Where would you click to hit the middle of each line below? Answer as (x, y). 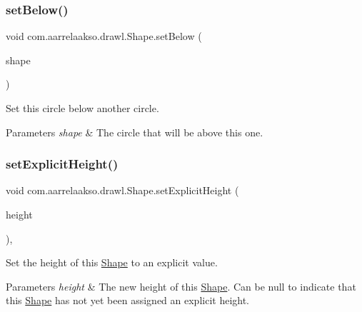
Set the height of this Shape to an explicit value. (112, 262)
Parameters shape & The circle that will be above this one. (135, 132)
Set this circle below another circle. (82, 108)
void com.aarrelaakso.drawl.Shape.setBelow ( (104, 36)
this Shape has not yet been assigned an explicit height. (128, 300)
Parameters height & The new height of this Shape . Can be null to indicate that (181, 286)
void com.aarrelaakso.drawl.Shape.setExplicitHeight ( (122, 190)
